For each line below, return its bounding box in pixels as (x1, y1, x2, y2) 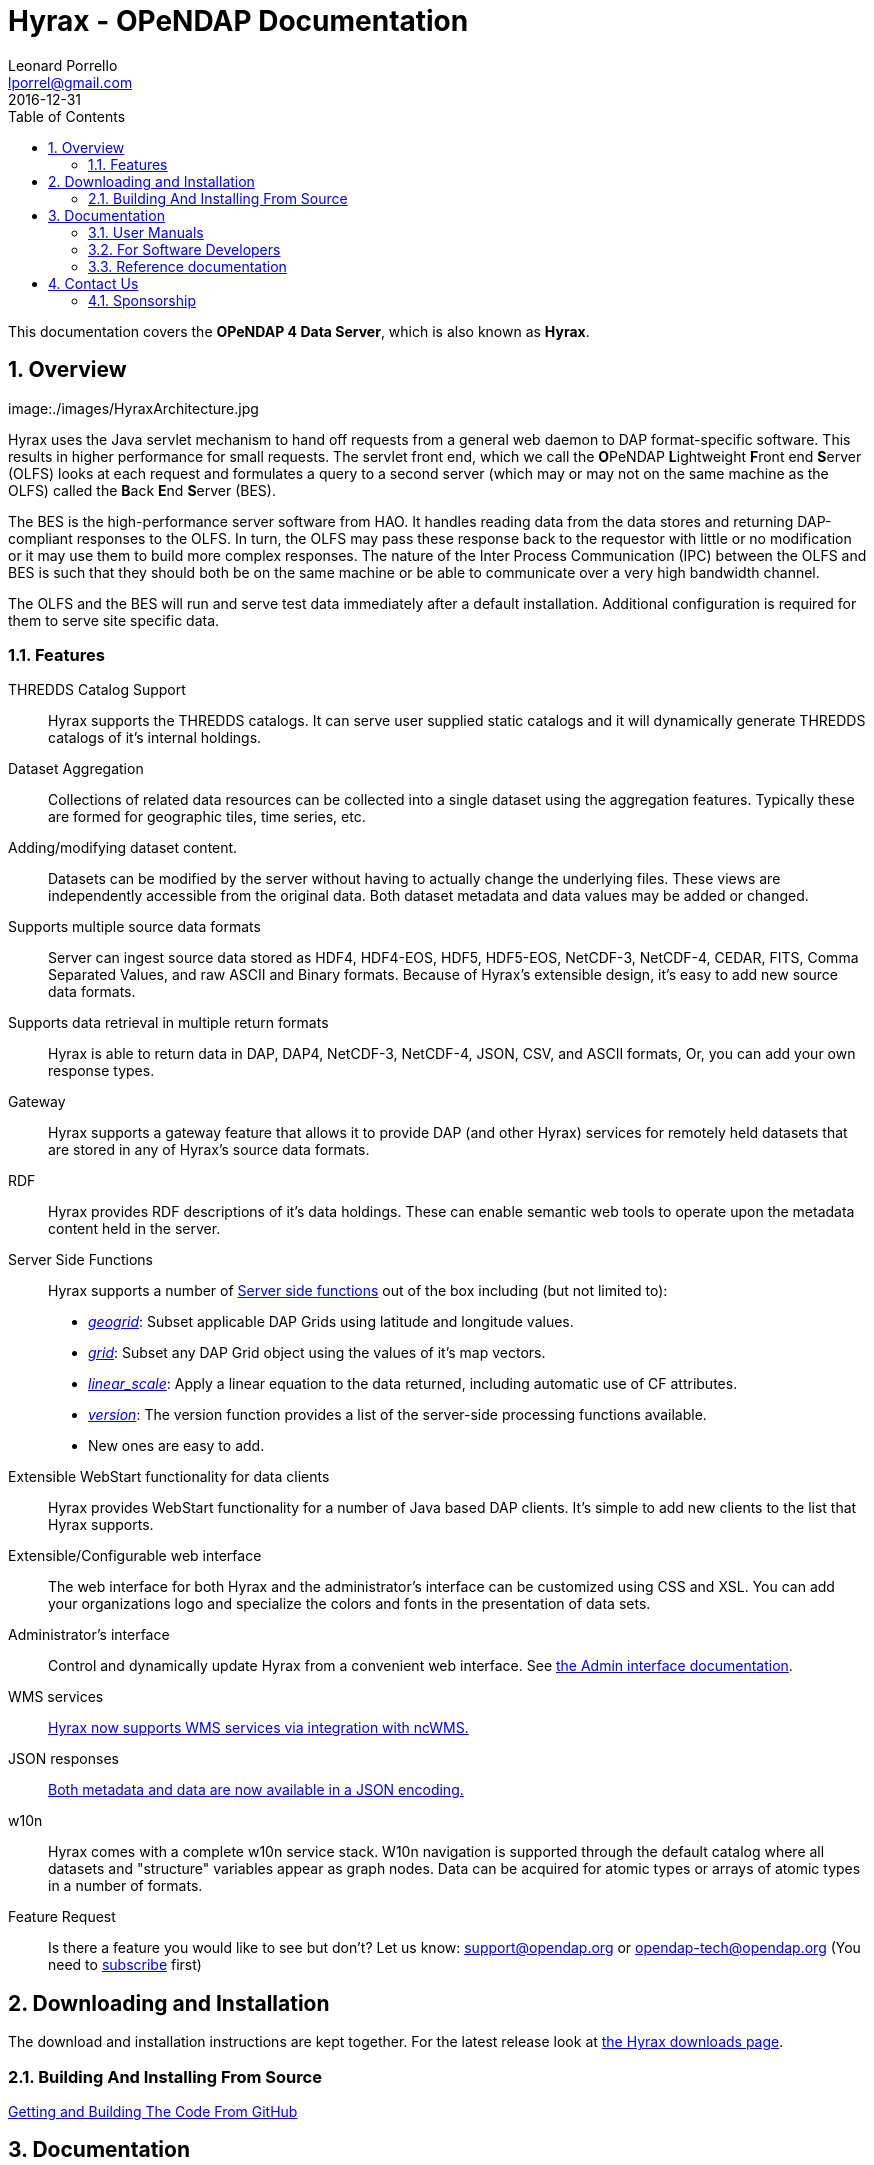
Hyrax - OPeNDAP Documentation (8, 4, 469, 38)
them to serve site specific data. (8, 611, 220, 629)
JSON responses (8, 1750, 119, 1768)
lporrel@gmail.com (8, 73, 133, 91)
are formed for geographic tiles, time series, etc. (48, 808, 366, 826)
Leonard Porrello (8, 56, 118, 74)
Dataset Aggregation (8, 760, 144, 778)
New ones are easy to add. (88, 1437, 265, 1455)
